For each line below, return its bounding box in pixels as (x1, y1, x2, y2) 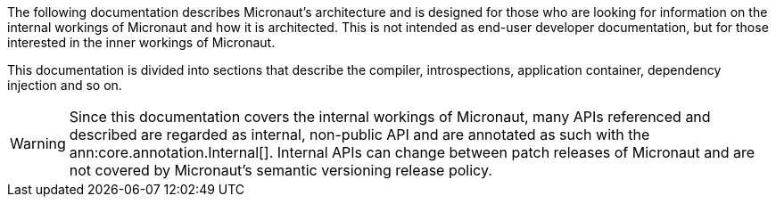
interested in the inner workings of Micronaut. (7, 35, 276, 50)
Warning (10, 135, 66, 152)
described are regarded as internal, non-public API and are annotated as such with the (69, 126, 650, 143)
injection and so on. (7, 78, 122, 93)
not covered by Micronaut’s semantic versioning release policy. (69, 161, 492, 179)
